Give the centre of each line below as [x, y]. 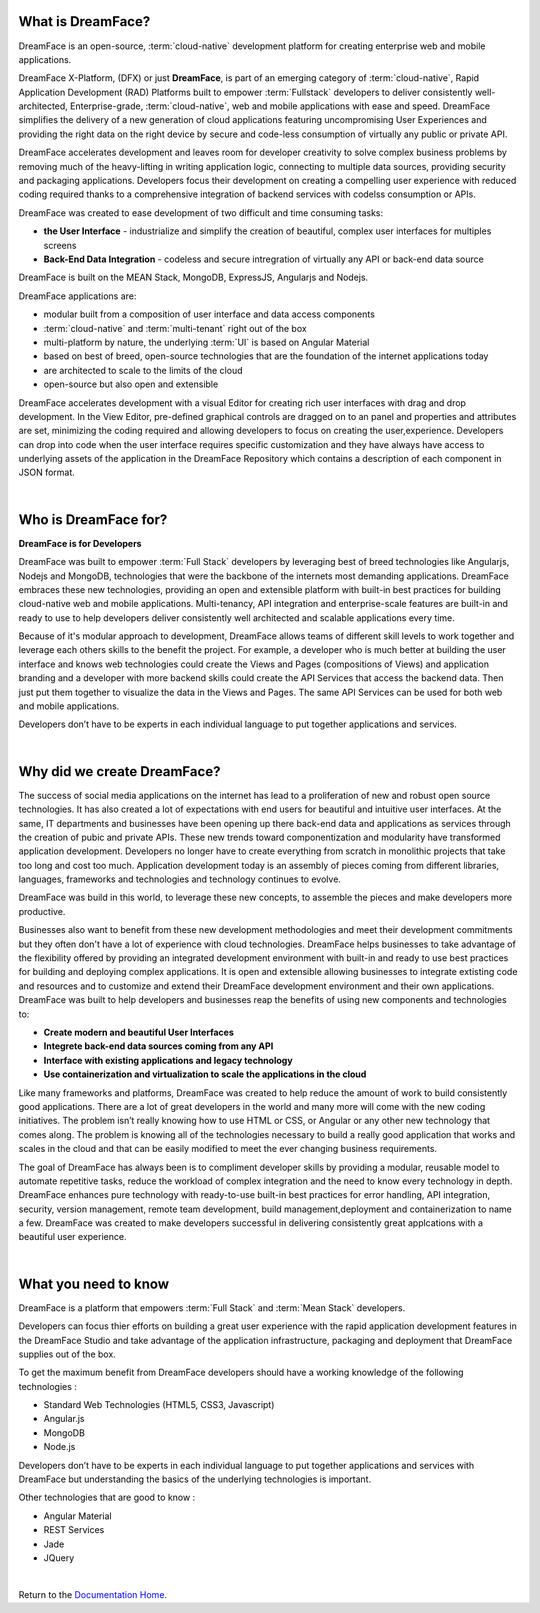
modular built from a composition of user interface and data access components [209, 314]
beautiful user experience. [72, 1237]
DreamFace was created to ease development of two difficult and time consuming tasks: [201, 212]
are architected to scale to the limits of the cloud [143, 370]
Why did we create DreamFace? [119, 771]
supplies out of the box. [67, 1354]
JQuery [59, 1558]
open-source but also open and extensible [131, 384]
